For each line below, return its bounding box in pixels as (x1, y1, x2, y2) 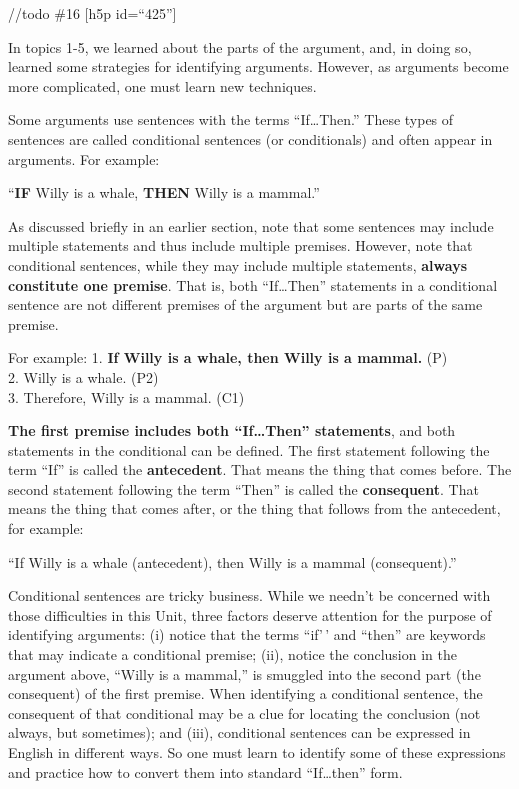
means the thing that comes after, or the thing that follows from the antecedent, (8, 498, 501, 519)
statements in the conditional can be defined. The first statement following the (8, 439, 490, 460)
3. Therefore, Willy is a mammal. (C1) (8, 386, 245, 407)
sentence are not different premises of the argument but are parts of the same (8, 294, 483, 315)
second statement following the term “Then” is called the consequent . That (8, 478, 479, 499)
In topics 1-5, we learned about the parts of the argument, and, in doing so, (8, 36, 472, 57)
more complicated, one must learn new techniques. (8, 75, 317, 96)
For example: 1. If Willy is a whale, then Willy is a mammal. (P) (8, 347, 448, 368)
